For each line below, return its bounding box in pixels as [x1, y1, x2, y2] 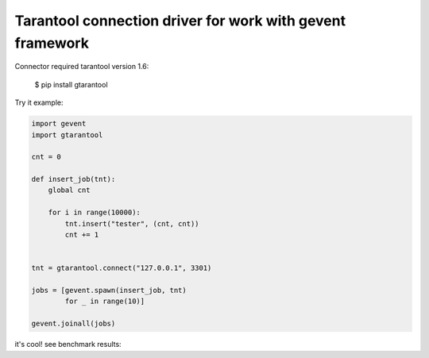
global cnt [48, 186, 91, 194]
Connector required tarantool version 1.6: [14, 62, 149, 71]
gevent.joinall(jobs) [31, 319, 116, 329]
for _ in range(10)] [64, 297, 145, 306]
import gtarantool [31, 130, 103, 139]
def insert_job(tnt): [31, 175, 116, 184]
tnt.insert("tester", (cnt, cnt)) [64, 219, 199, 228]
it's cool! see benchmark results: [14, 340, 122, 349]
